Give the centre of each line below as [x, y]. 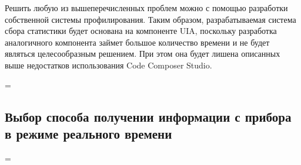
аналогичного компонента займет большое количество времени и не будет [137, 42]
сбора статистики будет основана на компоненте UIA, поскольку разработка [141, 31]
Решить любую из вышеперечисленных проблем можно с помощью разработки [146, 8]
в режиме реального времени [88, 133]
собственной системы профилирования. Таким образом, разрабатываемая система [150, 19]
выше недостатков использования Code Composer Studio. [108, 65]
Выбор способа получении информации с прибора [148, 116]
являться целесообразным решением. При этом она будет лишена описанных [143, 54]
